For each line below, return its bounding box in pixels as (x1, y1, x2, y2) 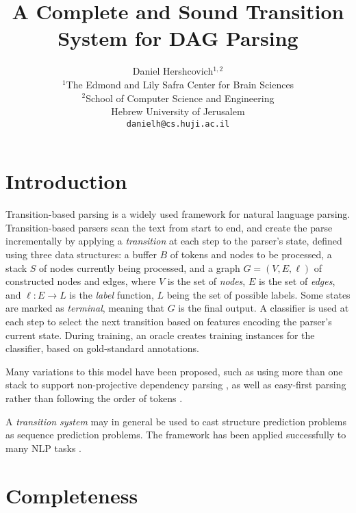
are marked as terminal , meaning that (5, 301, 164, 315)
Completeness (5, 481, 138, 509)
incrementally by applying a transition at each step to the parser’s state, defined (5, 234, 342, 248)
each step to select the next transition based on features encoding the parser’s (5, 314, 332, 329)
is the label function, (69, 287, 154, 301)
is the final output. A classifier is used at (178, 301, 349, 315)
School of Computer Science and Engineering (86, 90, 275, 105)
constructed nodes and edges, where (5, 274, 156, 288)
